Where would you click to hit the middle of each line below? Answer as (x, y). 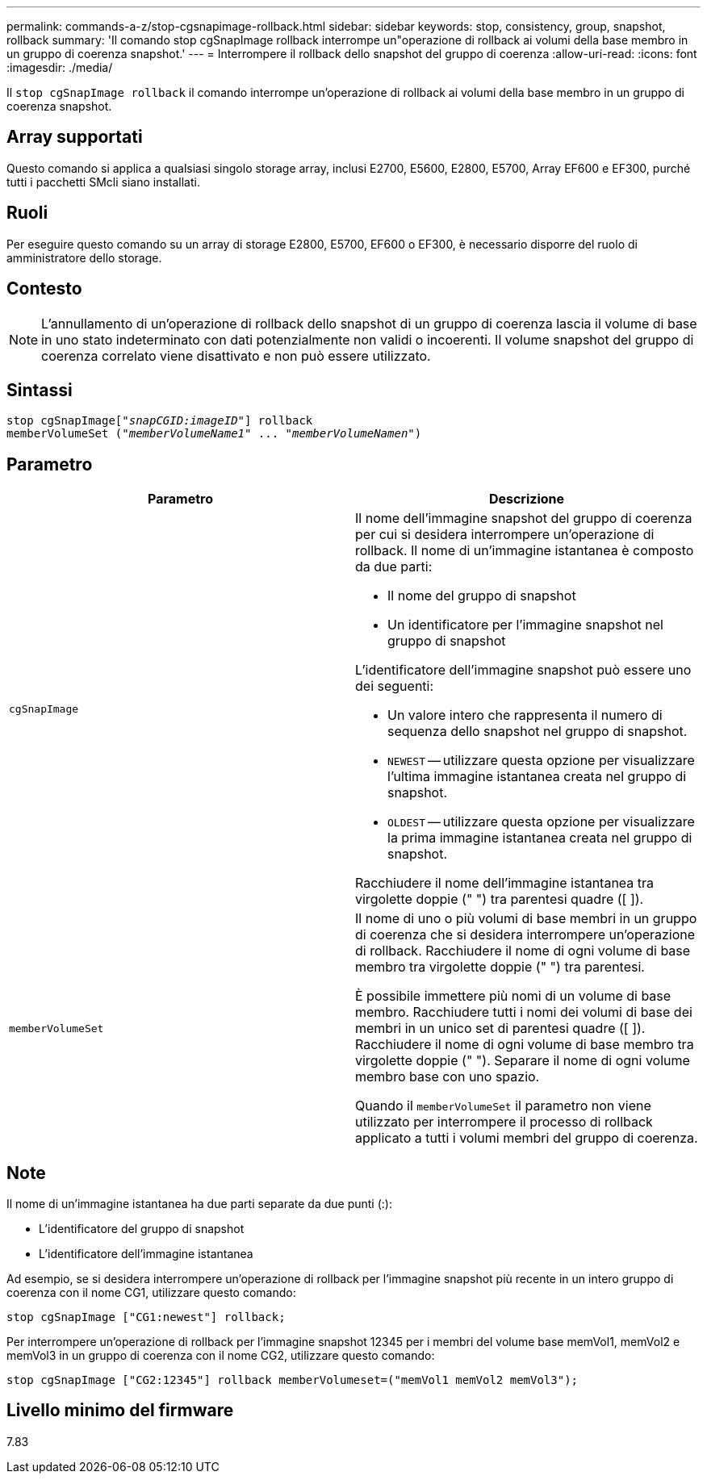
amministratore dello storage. (84, 257)
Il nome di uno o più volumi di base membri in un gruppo (526, 919)
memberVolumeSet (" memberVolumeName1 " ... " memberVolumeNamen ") (214, 434)
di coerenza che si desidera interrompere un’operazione (525, 935)
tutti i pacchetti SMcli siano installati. (103, 182)
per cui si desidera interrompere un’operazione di (505, 535)
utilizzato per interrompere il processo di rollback (504, 1122)
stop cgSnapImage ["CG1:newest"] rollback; (146, 1317)
